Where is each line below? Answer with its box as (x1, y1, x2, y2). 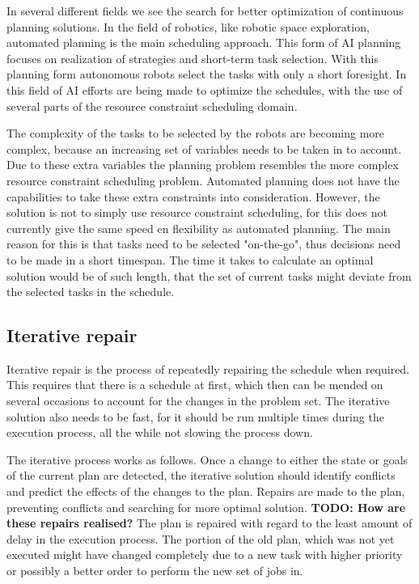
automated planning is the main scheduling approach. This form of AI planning (6, 34, 401, 51)
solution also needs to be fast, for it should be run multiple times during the (6, 408, 384, 425)
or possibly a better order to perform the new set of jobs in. (6, 562, 303, 579)
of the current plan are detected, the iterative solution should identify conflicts (6, 467, 396, 484)
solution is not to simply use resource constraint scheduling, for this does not (6, 204, 388, 221)
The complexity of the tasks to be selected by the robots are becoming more (6, 125, 385, 142)
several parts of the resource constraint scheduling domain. (6, 97, 298, 114)
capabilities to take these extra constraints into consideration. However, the (6, 188, 380, 205)
